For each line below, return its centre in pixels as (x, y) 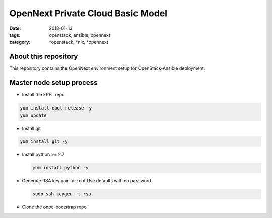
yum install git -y (44, 141)
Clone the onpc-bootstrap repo (54, 207)
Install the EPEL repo (43, 95)
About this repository (44, 57)
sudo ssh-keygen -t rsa (62, 194)
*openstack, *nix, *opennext (79, 42)
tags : (15, 35)
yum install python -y (60, 168)
